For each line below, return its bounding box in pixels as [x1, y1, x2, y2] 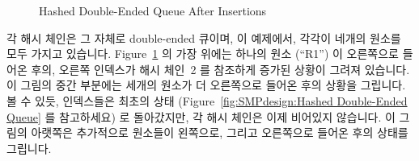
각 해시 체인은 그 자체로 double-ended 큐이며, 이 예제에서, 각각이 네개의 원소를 [6, 29, 401, 46]
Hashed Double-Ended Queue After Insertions [39, 2, 267, 19]
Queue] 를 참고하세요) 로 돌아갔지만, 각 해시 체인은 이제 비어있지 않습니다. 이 [6, 108, 396, 125]
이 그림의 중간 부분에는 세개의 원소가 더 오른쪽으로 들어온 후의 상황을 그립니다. [6, 76, 406, 93]
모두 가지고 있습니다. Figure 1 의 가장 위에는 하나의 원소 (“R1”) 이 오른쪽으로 [6, 45, 399, 62]
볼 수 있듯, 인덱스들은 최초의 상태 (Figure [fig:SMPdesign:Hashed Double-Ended [6, 92, 408, 109]
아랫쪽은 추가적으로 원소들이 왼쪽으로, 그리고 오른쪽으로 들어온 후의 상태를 [31, 124, 408, 141]
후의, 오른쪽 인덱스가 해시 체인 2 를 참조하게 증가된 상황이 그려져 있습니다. [31, 60, 410, 77]
